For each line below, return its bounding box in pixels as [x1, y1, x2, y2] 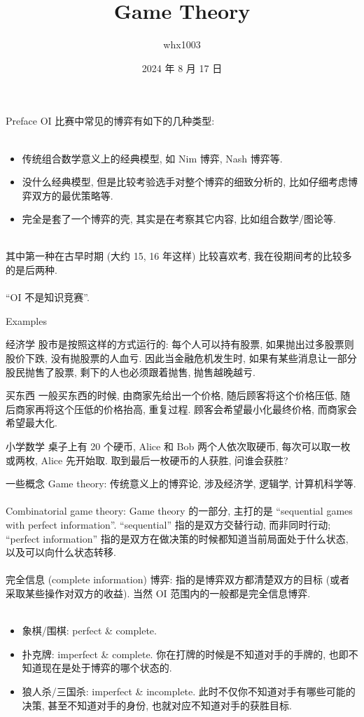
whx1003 [163, 37, 201, 52]
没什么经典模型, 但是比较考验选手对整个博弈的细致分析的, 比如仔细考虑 [22, 174, 348, 189]
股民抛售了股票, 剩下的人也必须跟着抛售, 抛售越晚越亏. [6, 364, 255, 379]
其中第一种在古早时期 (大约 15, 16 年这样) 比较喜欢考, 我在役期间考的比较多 [6, 249, 352, 263]
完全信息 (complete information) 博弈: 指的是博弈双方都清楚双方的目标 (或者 [6, 572, 350, 587]
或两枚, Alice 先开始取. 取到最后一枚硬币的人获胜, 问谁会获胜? [6, 452, 288, 467]
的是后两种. [6, 263, 57, 277]
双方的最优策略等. [31, 188, 113, 202]
